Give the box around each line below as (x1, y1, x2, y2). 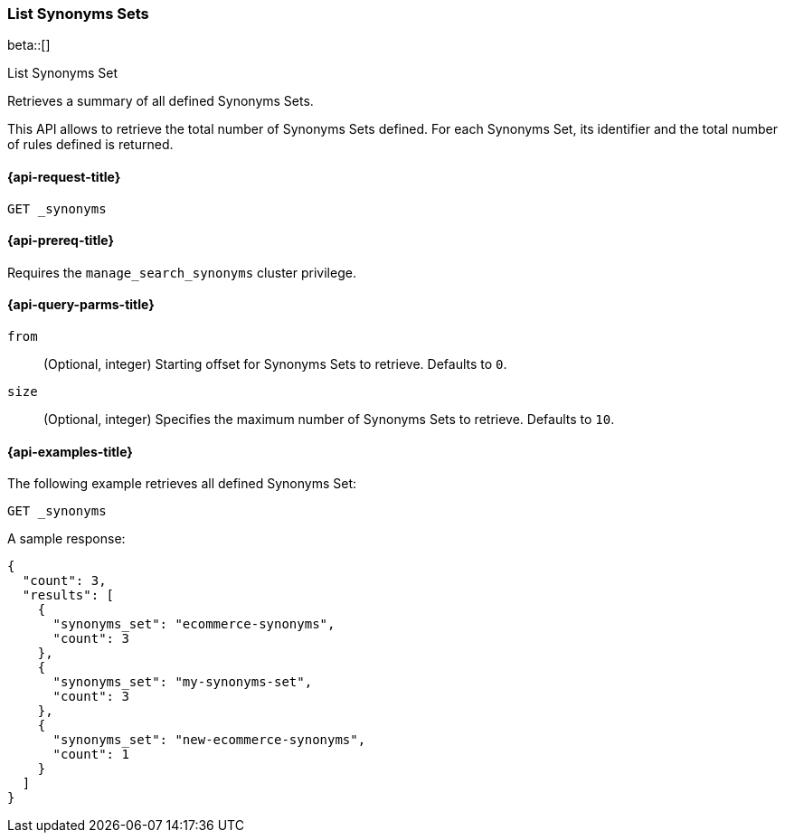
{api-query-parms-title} (7, 297, 155, 313)
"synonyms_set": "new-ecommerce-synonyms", (52, 732, 366, 748)
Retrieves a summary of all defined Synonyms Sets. (7, 93, 314, 109)
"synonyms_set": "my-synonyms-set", (52, 675, 313, 690)
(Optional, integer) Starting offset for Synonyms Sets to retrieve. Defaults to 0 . (43, 356, 507, 373)
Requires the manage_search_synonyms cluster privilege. (7, 264, 356, 280)
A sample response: (7, 531, 126, 547)
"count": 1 (52, 747, 129, 762)
